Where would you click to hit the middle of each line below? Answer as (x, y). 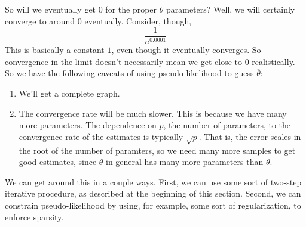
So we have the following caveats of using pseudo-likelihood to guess (129, 73)
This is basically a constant (55, 50)
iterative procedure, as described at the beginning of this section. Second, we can (153, 193)
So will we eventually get (51, 9)
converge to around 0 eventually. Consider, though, (98, 21)
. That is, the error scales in (250, 136)
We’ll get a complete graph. (69, 93)
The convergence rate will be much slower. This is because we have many (153, 113)
